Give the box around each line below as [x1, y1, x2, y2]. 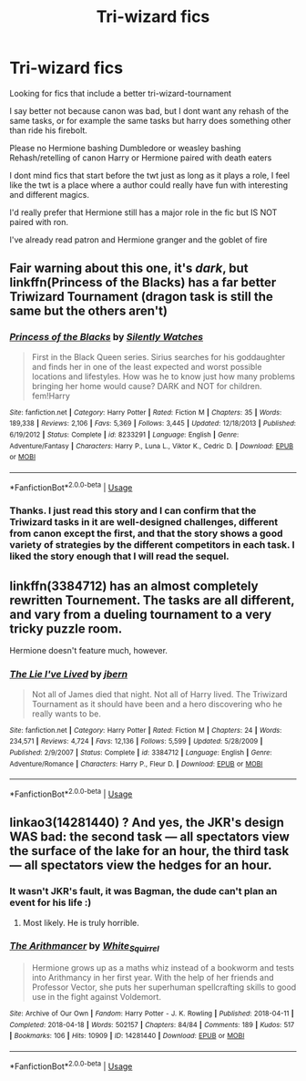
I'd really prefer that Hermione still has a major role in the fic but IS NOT [9, 207, 278, 218]
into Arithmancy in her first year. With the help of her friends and [31, 973, 275, 983]
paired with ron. [9, 216, 69, 227]
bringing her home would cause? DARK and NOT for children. [31, 380, 262, 391]
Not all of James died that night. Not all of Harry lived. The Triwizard [31, 688, 289, 699]
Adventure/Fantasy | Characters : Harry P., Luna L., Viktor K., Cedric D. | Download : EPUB [9, 441, 294, 450]
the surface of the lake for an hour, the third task [9, 843, 290, 859]
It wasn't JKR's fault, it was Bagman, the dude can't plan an [9, 885, 278, 898]
